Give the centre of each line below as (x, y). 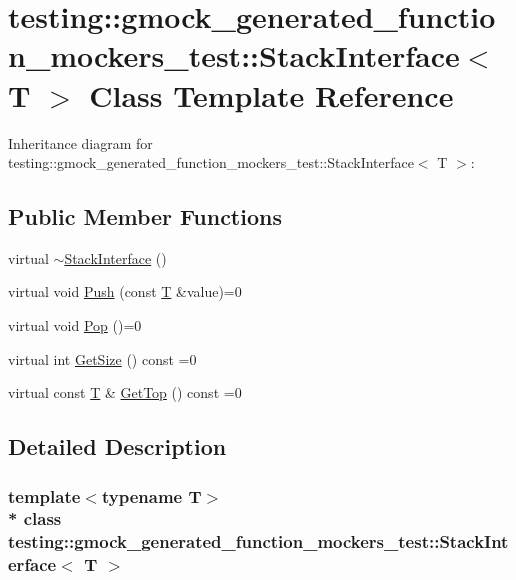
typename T (151, 495)
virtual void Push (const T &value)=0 (125, 291)
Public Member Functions (145, 216)
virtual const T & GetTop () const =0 (125, 392)
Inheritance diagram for (80, 142)
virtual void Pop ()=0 (75, 325)
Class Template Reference (271, 94)
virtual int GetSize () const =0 (102, 358)
